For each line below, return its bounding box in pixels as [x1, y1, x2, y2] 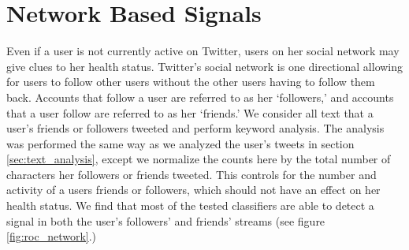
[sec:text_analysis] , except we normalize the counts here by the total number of [6, 151, 391, 167]
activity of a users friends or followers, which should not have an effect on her [6, 181, 381, 198]
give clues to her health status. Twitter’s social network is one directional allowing [6, 58, 403, 74]
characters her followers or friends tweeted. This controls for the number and [6, 166, 377, 182]
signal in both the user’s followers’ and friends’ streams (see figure [6, 212, 325, 229]
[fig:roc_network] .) [6, 228, 97, 244]
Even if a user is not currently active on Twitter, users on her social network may [6, 43, 400, 59]
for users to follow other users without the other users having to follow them [6, 73, 375, 90]
